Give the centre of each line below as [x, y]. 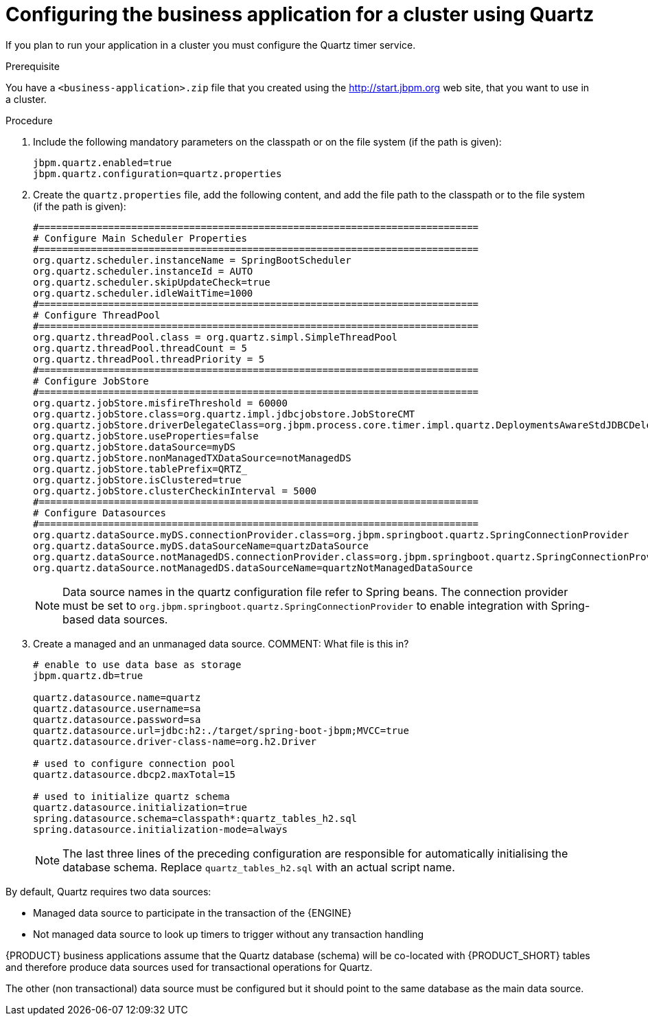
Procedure [29, 120]
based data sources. [115, 619]
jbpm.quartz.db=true [88, 675]
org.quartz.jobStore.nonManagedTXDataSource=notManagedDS [192, 458]
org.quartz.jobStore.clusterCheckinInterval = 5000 [175, 491]
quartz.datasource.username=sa [117, 708]
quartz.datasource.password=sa [117, 719]
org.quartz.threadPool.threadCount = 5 [140, 348]
